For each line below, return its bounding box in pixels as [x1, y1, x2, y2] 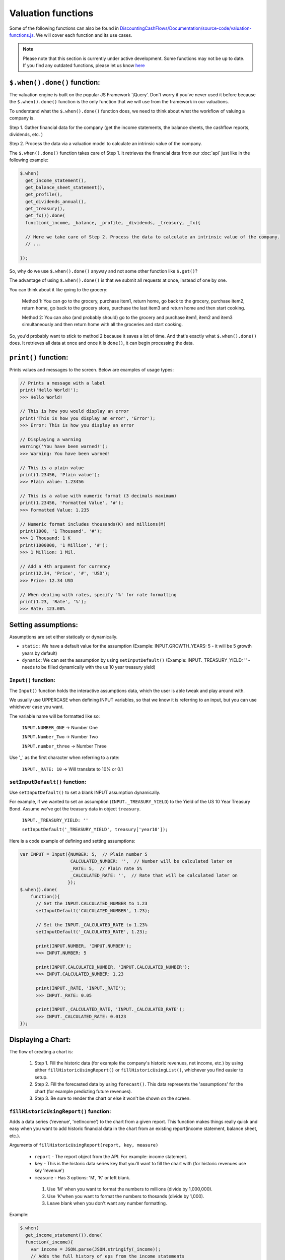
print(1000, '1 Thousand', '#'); [20, 528, 103, 534]
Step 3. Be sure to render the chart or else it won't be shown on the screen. [34, 1095, 191, 1101]
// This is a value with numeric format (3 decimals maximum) [20, 493, 177, 499]
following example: [9, 157, 49, 163]
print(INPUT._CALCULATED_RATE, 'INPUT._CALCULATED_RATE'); [36, 1006, 185, 1013]
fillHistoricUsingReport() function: [9, 1108, 111, 1115]
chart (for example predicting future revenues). [34, 1088, 132, 1094]
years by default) [22, 650, 57, 656]
